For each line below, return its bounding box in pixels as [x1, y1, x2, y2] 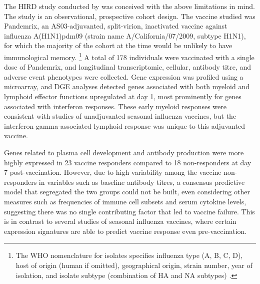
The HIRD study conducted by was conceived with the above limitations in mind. [4, 1, 255, 11]
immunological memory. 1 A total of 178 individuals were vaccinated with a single [4, 50, 254, 62]
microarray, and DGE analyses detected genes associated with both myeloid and [4, 81, 249, 92]
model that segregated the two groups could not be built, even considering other [4, 186, 250, 197]
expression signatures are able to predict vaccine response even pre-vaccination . [4, 225, 247, 236]
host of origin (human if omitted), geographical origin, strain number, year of [15, 259, 252, 270]
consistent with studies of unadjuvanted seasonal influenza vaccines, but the [4, 111, 236, 121]
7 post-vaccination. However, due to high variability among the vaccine [4, 167, 221, 177]
